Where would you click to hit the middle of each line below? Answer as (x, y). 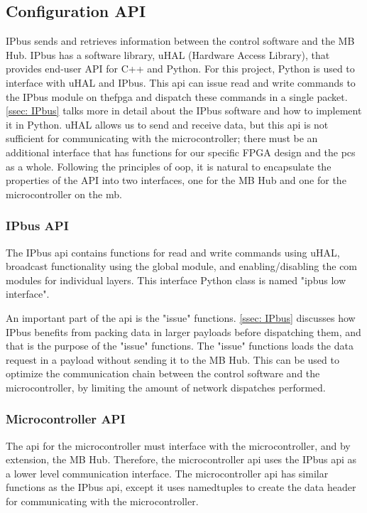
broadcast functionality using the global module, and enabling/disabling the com (182, 266)
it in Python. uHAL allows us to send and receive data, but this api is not (167, 124)
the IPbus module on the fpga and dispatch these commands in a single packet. (177, 96)
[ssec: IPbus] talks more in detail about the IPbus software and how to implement (184, 110)
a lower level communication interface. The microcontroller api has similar (167, 473)
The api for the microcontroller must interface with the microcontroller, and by (178, 445)
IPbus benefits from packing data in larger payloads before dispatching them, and (183, 331)
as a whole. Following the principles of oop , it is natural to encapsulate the (169, 166)
